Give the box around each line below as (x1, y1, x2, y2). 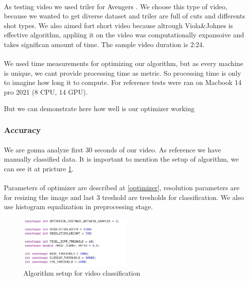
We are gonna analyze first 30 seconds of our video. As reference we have (4, 144, 221, 154)
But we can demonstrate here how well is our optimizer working (4, 103, 195, 113)
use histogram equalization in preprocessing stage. (4, 201, 153, 212)
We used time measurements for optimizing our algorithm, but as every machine (4, 58, 244, 68)
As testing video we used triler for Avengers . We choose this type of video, (4, 1, 228, 11)
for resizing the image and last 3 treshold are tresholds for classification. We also (4, 192, 244, 202)
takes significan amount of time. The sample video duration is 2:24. (4, 39, 205, 49)
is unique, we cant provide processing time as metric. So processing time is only (4, 67, 241, 78)
